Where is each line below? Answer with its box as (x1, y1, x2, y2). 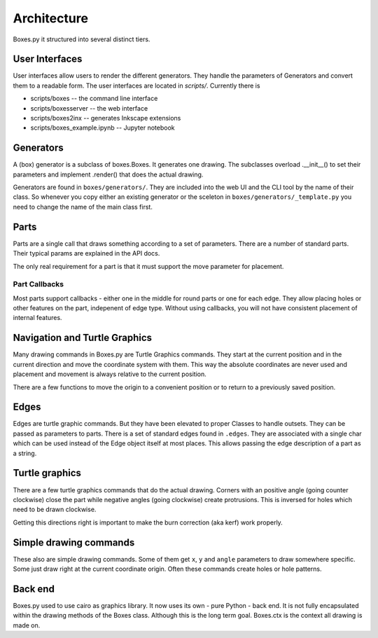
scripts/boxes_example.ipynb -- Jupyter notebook (30, 123, 175, 132)
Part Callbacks (13, 279, 64, 289)
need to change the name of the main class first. (13, 202, 153, 211)
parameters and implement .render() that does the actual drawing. (13, 170, 204, 179)
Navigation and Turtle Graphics (13, 332, 153, 344)
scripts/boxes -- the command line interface (30, 95, 158, 103)
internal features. (13, 314, 62, 322)
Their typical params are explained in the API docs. (13, 249, 160, 258)
